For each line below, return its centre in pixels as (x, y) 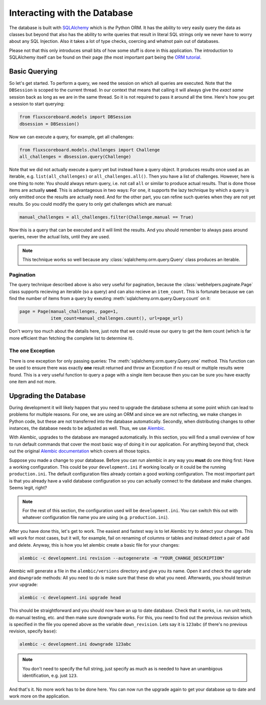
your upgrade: (23, 585)
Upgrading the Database (48, 395)
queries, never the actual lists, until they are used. (60, 237)
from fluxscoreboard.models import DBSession (75, 117)
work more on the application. (39, 696)
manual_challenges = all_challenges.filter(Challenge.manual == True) (107, 217)
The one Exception (32, 351)
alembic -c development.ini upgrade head (70, 598)
